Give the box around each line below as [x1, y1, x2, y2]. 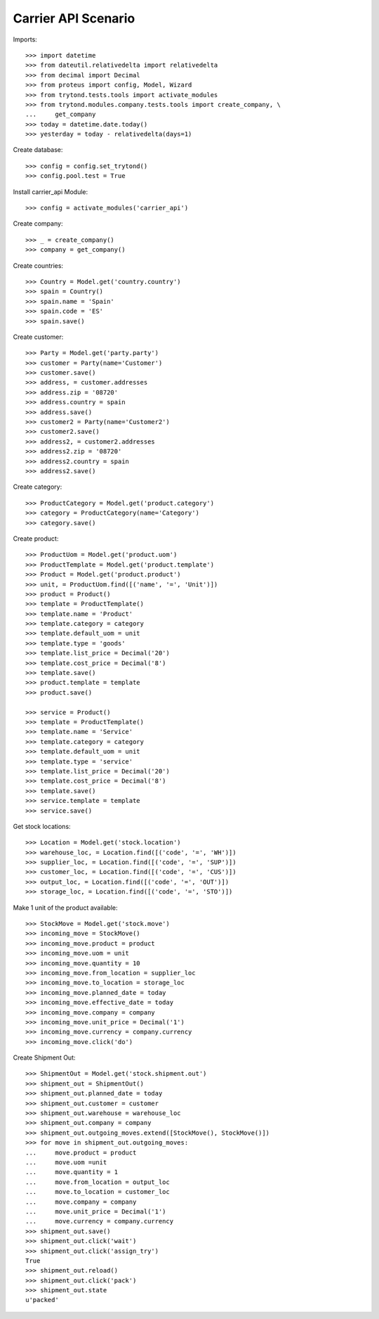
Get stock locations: [13, 822, 71, 830]
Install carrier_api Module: [13, 187, 88, 196]
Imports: [13, 35, 38, 44]
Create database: [13, 146, 63, 154]
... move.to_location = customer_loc [25, 1188, 170, 1196]
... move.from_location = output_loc [25, 1178, 170, 1186]
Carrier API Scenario [13, 11, 135, 26]
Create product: [13, 534, 59, 543]
